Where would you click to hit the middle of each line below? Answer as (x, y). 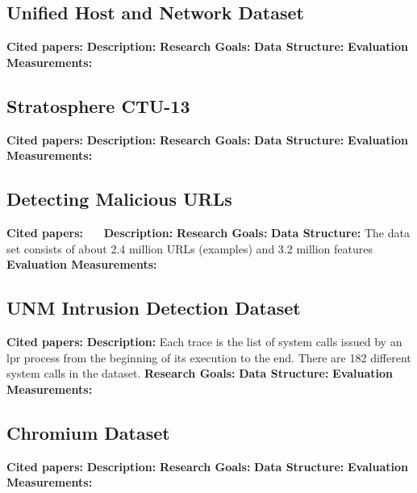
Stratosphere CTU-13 (98, 105)
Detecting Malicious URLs (119, 199)
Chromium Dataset (88, 432)
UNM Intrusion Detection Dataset (154, 308)
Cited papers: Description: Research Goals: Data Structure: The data (208, 232)
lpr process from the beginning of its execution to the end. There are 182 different (209, 357)
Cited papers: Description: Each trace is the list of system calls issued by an (204, 341)
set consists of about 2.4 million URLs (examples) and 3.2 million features (190, 248)
